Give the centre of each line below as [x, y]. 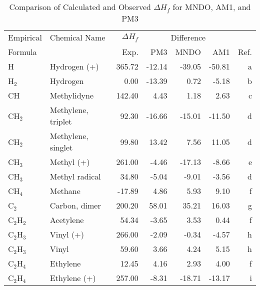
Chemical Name [77, 37]
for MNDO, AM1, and [212, 7]
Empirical [25, 37]
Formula [22, 52]
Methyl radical [75, 176]
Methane [65, 191]
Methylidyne [71, 95]
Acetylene [67, 220]
